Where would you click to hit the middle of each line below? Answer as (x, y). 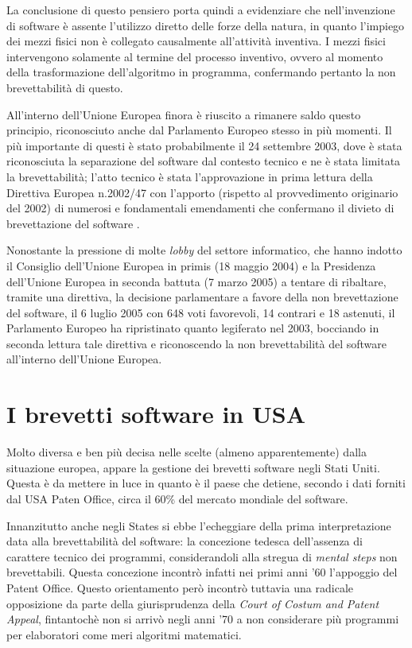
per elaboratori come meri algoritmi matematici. (124, 634)
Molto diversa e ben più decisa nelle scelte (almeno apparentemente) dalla (187, 452)
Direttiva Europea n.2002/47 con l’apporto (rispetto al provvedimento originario (202, 192)
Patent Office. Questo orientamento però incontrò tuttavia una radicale (180, 587)
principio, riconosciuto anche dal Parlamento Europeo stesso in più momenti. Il (199, 130)
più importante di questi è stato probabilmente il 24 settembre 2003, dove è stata (204, 145)
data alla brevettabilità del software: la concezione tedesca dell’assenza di (185, 541)
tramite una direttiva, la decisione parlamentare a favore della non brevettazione (202, 297)
